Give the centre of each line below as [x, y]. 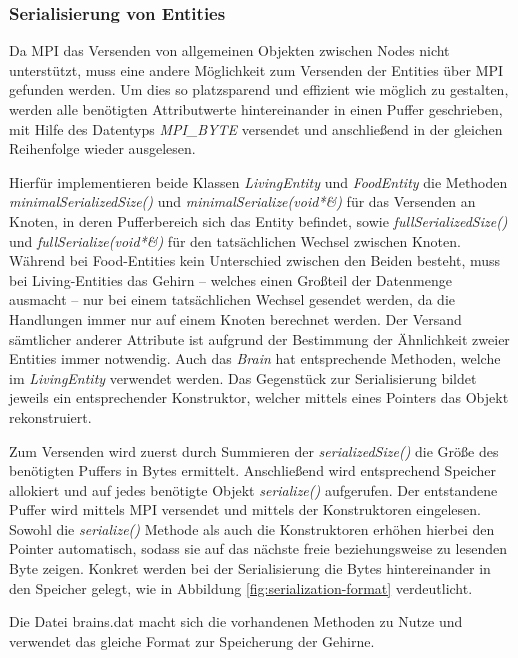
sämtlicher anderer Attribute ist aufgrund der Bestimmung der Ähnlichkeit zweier [259, 338]
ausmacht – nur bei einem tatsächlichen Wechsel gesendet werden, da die [232, 299]
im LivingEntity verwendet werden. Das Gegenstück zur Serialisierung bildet [243, 377]
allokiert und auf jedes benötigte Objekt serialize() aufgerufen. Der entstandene [253, 489]
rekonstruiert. [50, 416]
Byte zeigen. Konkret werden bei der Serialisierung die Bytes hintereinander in [250, 568]
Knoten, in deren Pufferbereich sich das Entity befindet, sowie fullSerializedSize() [258, 220]
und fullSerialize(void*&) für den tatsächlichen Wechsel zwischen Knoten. [235, 240]
